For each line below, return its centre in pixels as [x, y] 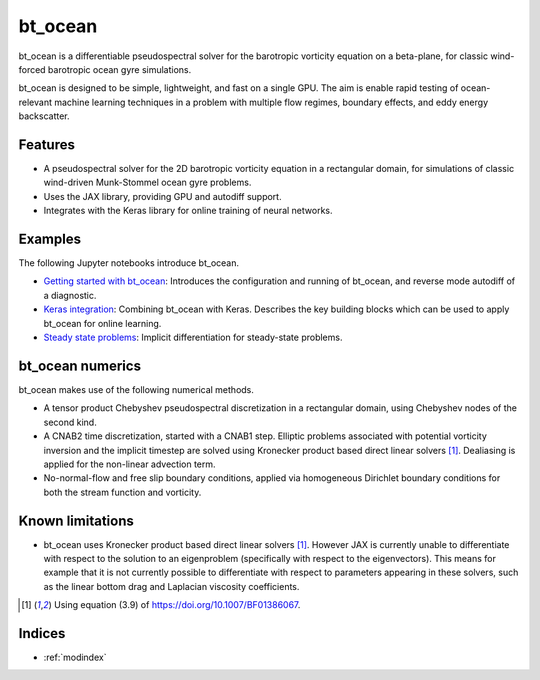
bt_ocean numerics [80, 365]
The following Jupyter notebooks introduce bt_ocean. [129, 263]
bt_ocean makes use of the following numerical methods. [136, 389]
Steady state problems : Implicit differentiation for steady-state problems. [193, 337]
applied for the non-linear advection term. [129, 464]
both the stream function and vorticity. [122, 492]
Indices [42, 633]
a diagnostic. [70, 295]
